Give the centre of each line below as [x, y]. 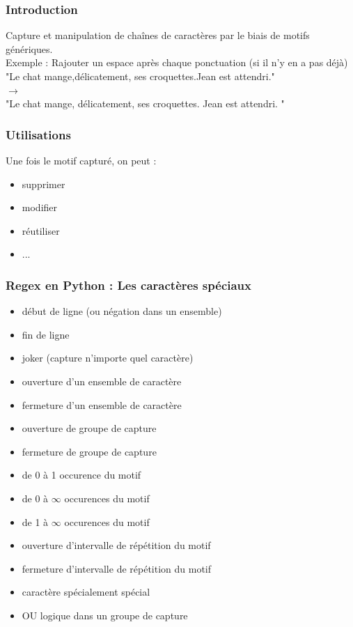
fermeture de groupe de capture [89, 451]
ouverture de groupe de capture [89, 428]
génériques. [29, 48]
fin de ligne [46, 334]
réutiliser [41, 230]
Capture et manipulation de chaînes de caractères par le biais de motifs [158, 35]
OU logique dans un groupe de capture [105, 615]
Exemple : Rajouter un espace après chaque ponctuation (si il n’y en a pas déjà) [177, 62]
